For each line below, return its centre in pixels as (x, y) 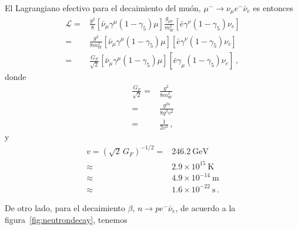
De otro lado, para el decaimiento (65, 208)
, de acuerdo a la (205, 208)
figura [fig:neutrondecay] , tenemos (66, 219)
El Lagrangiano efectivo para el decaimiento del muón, (103, 8)
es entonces (273, 8)
